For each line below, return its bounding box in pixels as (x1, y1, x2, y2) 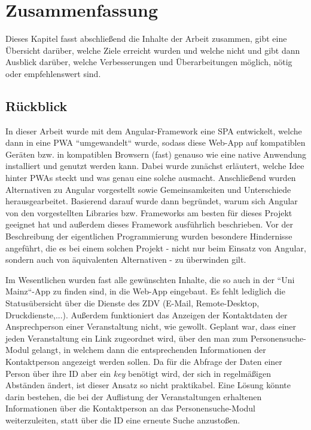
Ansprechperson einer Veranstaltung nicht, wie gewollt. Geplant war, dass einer (5, 320, 297, 333)
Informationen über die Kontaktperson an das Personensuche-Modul (5, 402, 255, 414)
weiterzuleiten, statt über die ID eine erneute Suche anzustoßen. (5, 413, 240, 426)
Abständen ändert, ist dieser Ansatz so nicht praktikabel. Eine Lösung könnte (5, 379, 291, 391)
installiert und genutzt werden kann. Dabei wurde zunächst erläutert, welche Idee (5, 159, 304, 172)
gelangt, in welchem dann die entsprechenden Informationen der (32, 343, 266, 356)
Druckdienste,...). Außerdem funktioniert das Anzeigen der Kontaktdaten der (5, 308, 288, 321)
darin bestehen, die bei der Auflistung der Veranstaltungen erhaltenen (5, 390, 262, 403)
